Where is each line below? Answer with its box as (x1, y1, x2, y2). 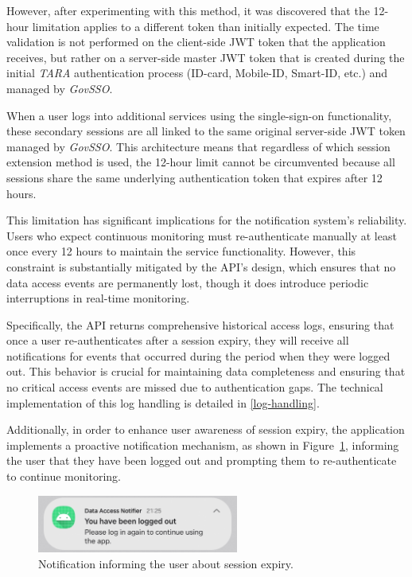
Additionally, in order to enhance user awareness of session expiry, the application (6, 421, 405, 438)
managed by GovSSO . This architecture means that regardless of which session (6, 138, 391, 154)
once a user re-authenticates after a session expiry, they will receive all (6, 332, 349, 349)
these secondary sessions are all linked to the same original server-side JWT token (6, 123, 406, 139)
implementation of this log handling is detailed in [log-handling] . (6, 394, 320, 411)
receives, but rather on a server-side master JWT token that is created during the (6, 49, 405, 65)
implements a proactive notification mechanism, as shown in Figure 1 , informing (6, 436, 399, 453)
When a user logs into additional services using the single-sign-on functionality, (6, 107, 392, 123)
